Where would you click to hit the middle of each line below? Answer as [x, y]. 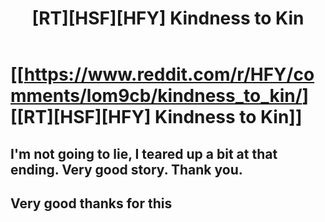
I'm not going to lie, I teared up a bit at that [144, 153]
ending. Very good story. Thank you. [126, 169]
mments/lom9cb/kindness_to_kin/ [156, 96]
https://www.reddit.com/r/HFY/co [169, 74]
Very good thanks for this [91, 203]
